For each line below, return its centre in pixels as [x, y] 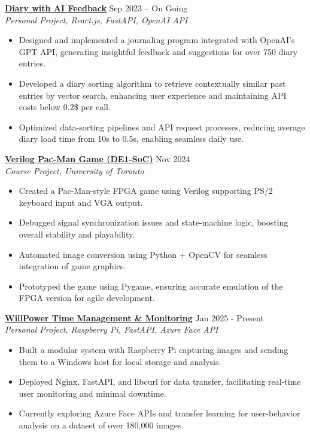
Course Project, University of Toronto [75, 170]
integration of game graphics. [72, 266]
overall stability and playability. [77, 234]
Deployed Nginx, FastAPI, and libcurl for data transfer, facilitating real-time [160, 381]
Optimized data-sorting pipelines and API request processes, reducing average [162, 127]
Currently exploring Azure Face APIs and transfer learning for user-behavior [159, 413]
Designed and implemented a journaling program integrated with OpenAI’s [157, 40]
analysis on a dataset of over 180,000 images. [101, 425]
